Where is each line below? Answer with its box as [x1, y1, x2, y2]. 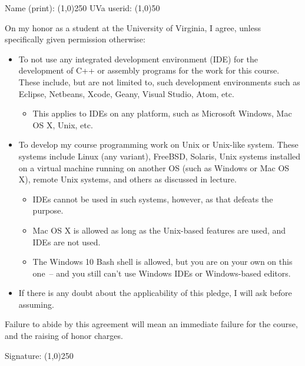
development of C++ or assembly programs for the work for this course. [18, 64, 280, 76]
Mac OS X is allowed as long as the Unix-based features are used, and [32, 224, 286, 236]
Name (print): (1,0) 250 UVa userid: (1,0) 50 [5, 2, 160, 14]
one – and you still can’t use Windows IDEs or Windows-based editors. [32, 267, 291, 279]
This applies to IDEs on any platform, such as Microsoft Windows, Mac [32, 107, 292, 119]
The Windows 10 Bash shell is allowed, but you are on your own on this [32, 255, 293, 268]
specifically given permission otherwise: [5, 33, 145, 45]
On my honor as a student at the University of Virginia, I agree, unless [5, 21, 261, 34]
